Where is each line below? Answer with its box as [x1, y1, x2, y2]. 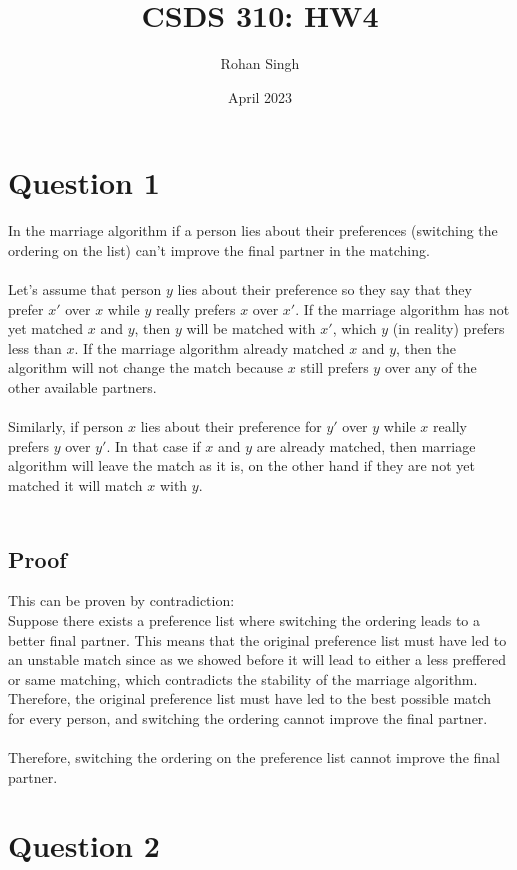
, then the [396, 337, 456, 358]
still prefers [300, 357, 369, 378]
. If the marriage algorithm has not [295, 298, 510, 319]
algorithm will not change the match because [8, 357, 284, 378]
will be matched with [186, 318, 316, 339]
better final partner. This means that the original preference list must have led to [8, 629, 507, 650]
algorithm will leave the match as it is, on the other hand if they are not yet [8, 455, 475, 476]
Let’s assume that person [8, 279, 162, 300]
